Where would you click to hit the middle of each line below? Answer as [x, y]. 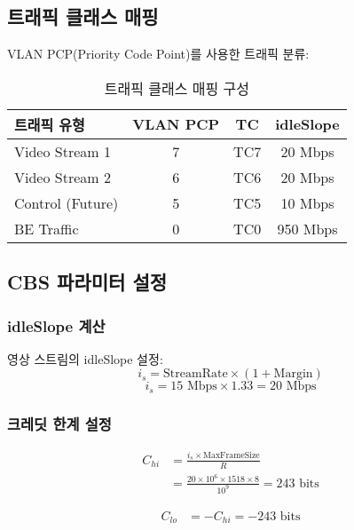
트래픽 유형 [50, 124]
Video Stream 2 [63, 177]
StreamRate [196, 374]
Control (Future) [67, 202]
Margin [293, 374]
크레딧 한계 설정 [59, 423]
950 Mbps [307, 228]
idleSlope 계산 [56, 325]
